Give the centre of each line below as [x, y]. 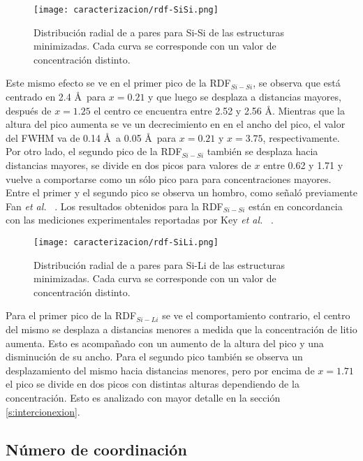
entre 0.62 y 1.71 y [303, 165]
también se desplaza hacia [262, 151]
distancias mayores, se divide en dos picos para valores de [128, 165]
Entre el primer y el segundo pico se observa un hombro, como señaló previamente [181, 192]
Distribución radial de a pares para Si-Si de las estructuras [159, 32]
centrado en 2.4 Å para [56, 97]
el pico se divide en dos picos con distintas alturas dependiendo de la [153, 384]
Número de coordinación [96, 449]
